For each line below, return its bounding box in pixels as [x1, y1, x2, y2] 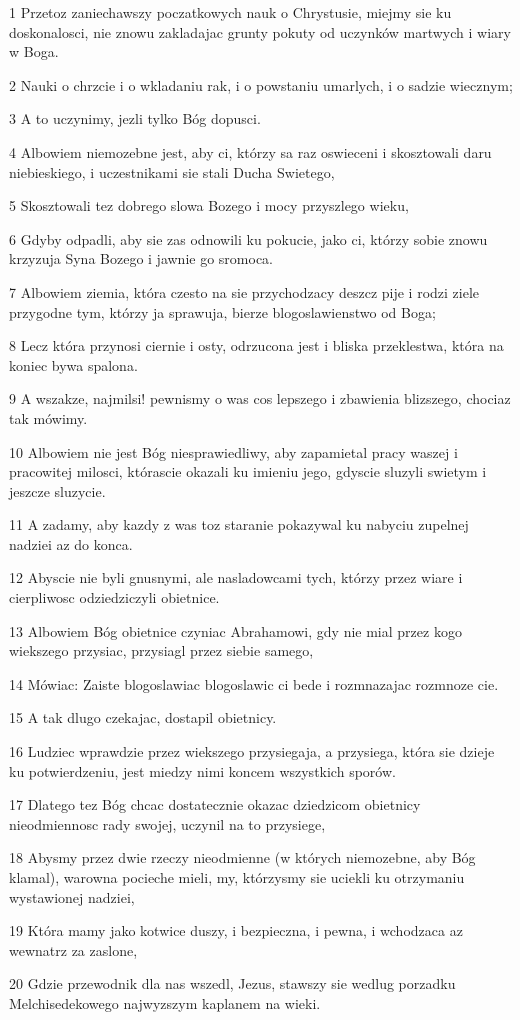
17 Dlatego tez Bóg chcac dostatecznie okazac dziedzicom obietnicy [9, 794, 421, 815]
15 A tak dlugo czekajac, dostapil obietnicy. [9, 707, 277, 728]
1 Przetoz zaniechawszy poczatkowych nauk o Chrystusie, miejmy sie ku [9, 2, 452, 22]
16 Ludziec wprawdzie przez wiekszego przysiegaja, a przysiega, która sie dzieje [9, 741, 495, 762]
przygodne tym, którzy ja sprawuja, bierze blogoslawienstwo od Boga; [9, 301, 436, 322]
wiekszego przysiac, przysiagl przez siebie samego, [9, 640, 314, 661]
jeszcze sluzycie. [9, 480, 106, 501]
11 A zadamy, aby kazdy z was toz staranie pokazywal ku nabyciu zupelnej [9, 514, 469, 535]
